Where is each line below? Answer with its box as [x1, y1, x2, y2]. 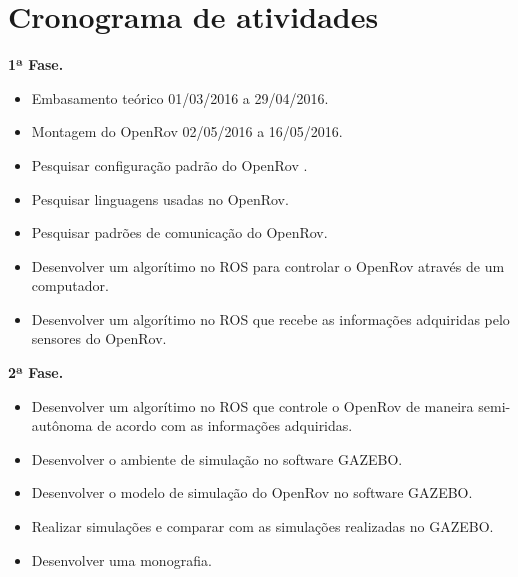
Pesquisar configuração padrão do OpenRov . [31, 154, 308, 175]
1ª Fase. [8, 54, 64, 75]
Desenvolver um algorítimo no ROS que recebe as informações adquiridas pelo [31, 308, 510, 329]
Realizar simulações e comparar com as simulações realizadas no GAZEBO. [31, 516, 494, 537]
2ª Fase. [8, 362, 64, 383]
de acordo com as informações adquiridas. [97, 415, 353, 436]
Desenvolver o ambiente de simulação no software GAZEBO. [31, 448, 403, 469]
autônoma [31, 415, 93, 436]
